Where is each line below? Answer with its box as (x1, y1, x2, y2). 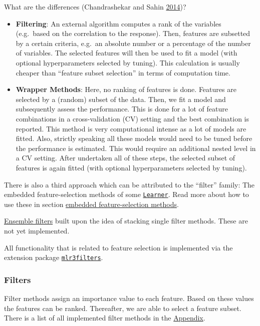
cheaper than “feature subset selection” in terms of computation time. (16, 67, 230, 77)
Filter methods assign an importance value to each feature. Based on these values (4, 293, 254, 303)
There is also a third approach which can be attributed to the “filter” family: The (4, 179, 255, 189)
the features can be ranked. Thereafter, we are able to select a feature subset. (4, 302, 241, 313)
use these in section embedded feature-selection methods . (4, 198, 179, 209)
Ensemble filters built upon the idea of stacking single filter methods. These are (4, 215, 248, 226)
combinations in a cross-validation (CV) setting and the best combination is (16, 113, 249, 123)
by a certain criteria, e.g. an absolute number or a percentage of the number (16, 37, 251, 48)
